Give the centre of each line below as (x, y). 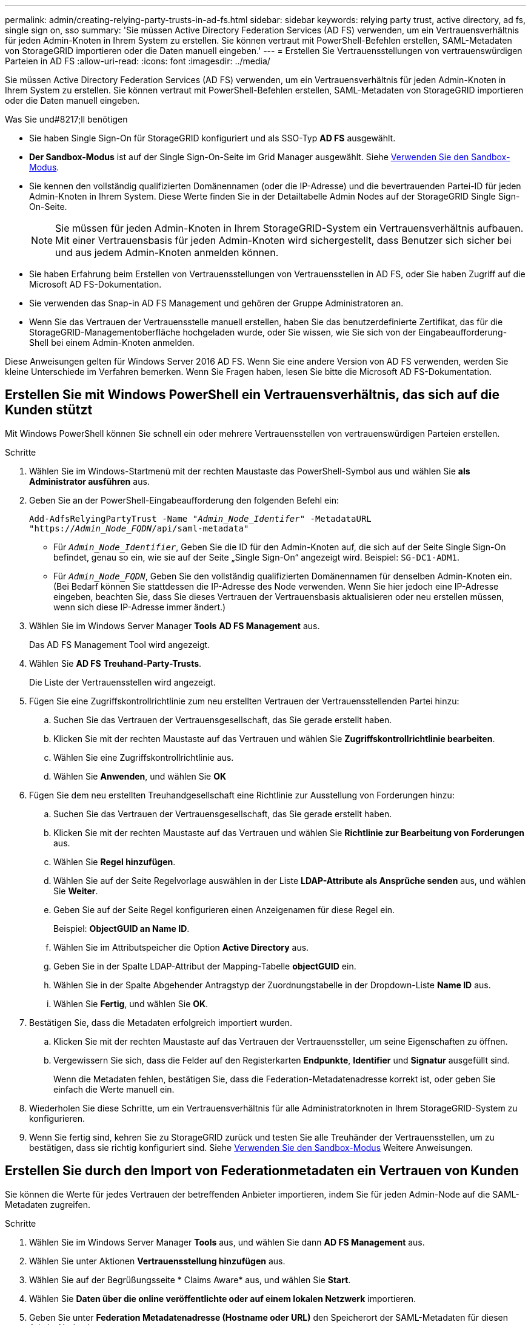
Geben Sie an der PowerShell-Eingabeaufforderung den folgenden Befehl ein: (184, 500)
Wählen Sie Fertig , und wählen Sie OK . (131, 1003)
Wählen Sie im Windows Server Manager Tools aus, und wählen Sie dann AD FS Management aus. (227, 1242)
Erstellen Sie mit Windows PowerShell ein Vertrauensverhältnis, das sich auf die (252, 395)
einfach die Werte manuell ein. (114, 1089)
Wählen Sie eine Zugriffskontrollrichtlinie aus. (144, 757)
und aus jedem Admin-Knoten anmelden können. (167, 252)
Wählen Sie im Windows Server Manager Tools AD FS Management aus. (175, 625)
